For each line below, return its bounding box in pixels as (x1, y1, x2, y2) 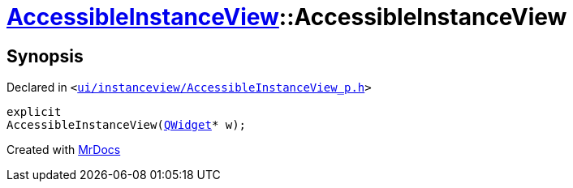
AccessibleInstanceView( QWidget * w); (6, 118, 247, 132)
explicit (6, 105, 62, 119)
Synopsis (6, 45, 84, 66)
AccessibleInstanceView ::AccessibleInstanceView (6, 3, 567, 31)
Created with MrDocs (6, 143, 121, 157)
